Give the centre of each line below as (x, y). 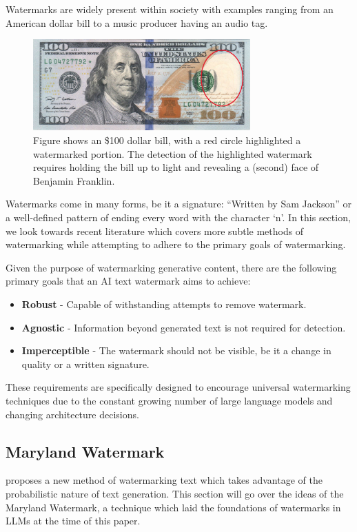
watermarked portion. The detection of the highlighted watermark (173, 153)
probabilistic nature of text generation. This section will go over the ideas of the (175, 493)
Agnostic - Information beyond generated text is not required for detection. (184, 327)
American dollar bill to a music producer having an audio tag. (137, 22)
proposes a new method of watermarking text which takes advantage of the (164, 480)
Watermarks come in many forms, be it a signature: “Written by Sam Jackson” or (178, 204)
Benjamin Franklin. (74, 180)
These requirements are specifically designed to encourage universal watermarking (178, 387)
